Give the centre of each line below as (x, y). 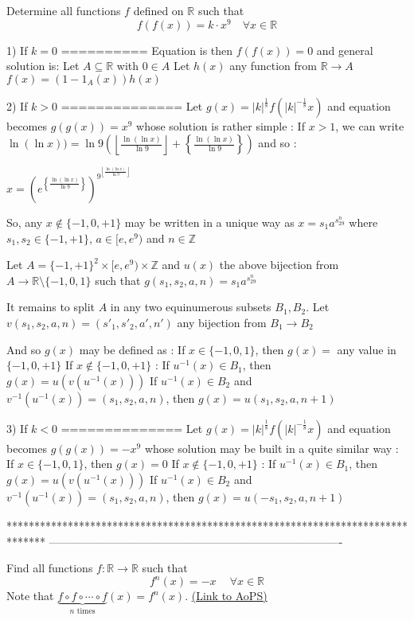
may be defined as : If (132, 349)
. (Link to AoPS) (226, 596)
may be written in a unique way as (209, 222)
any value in (367, 349)
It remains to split (51, 307)
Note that (30, 596)
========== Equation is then (147, 50)
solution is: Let (43, 66)
